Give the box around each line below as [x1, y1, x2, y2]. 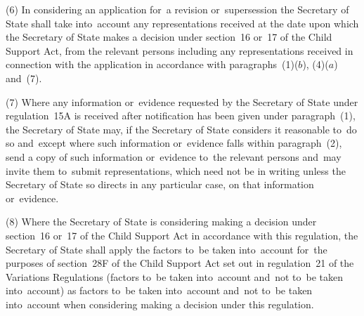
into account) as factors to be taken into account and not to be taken [6, 283, 313, 298]
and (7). [6, 70, 42, 85]
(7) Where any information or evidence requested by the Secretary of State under [6, 94, 358, 109]
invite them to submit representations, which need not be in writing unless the [6, 163, 346, 178]
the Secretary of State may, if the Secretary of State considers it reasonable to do [6, 121, 357, 136]
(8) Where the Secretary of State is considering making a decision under [6, 214, 317, 229]
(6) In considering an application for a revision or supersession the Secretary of [6, 2, 349, 16]
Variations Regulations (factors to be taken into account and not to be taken [6, 269, 344, 284]
